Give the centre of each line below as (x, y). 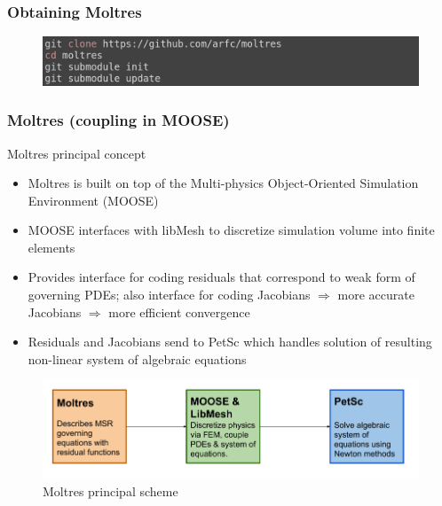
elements (51, 247)
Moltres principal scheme (110, 490)
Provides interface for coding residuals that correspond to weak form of (221, 277)
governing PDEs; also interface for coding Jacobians (169, 295)
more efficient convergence (179, 311)
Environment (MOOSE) (93, 200)
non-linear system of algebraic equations (137, 358)
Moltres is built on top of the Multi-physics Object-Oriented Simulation (223, 183)
